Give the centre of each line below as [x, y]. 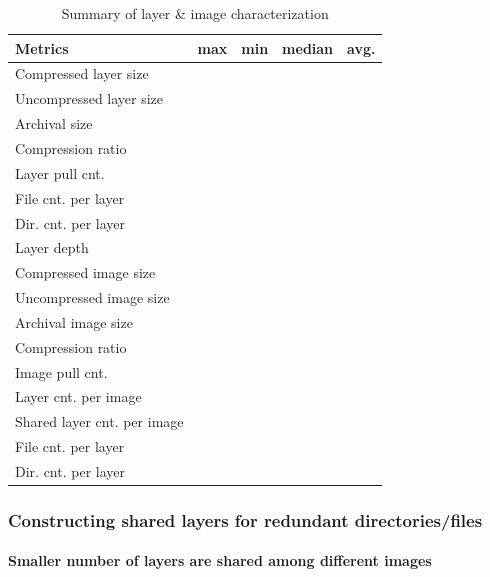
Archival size [54, 123]
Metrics [42, 47]
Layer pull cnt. [60, 172]
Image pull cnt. [61, 371]
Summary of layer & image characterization [195, 13]
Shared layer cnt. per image [99, 421]
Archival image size [74, 321]
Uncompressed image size [92, 297]
